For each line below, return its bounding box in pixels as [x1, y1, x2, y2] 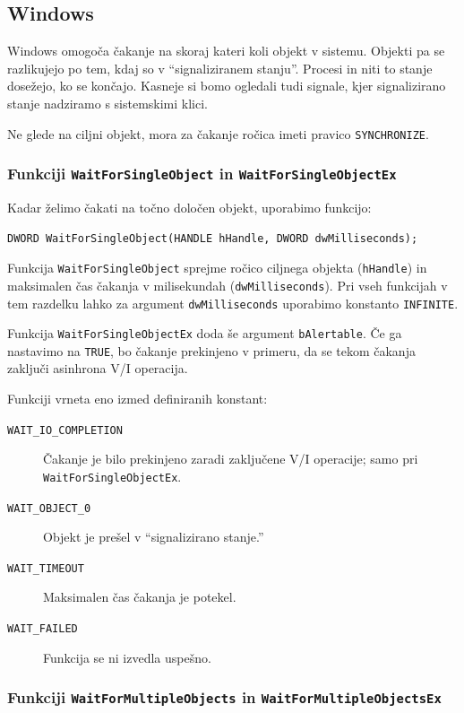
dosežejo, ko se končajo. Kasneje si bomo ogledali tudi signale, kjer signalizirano [7, 76, 446, 95]
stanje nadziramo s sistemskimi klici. [7, 93, 209, 112]
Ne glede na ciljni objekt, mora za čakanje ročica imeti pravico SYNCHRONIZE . [7, 124, 429, 143]
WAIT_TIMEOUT [7, 561, 84, 575]
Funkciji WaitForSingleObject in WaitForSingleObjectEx [7, 162, 397, 185]
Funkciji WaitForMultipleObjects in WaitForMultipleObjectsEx [7, 686, 442, 709]
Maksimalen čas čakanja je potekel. [43, 587, 236, 606]
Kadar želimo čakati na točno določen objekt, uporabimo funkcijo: [7, 198, 372, 217]
